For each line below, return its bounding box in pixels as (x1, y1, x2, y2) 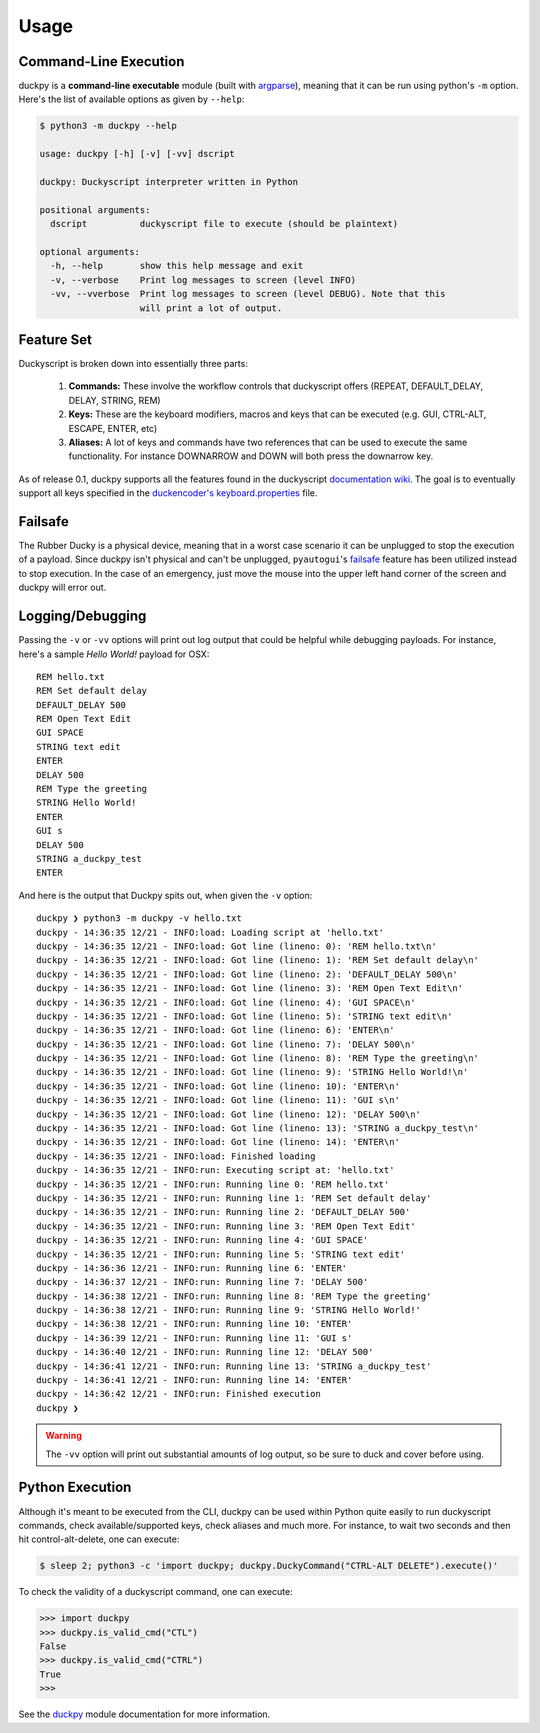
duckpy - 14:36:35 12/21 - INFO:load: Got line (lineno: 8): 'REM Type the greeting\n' (36, 1053, 480, 1064)
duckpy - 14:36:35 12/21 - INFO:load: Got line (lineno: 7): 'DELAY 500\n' (36, 1038, 416, 1050)
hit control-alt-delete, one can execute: (18, 1533, 180, 1545)
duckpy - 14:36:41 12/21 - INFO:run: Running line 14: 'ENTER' (36, 1375, 353, 1386)
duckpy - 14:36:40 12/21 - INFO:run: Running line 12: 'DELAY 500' (36, 1346, 374, 1358)
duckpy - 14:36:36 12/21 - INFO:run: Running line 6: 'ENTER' (36, 1262, 348, 1274)
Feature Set (18, 331, 92, 348)
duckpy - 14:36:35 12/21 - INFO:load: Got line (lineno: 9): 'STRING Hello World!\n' (36, 1066, 469, 1078)
